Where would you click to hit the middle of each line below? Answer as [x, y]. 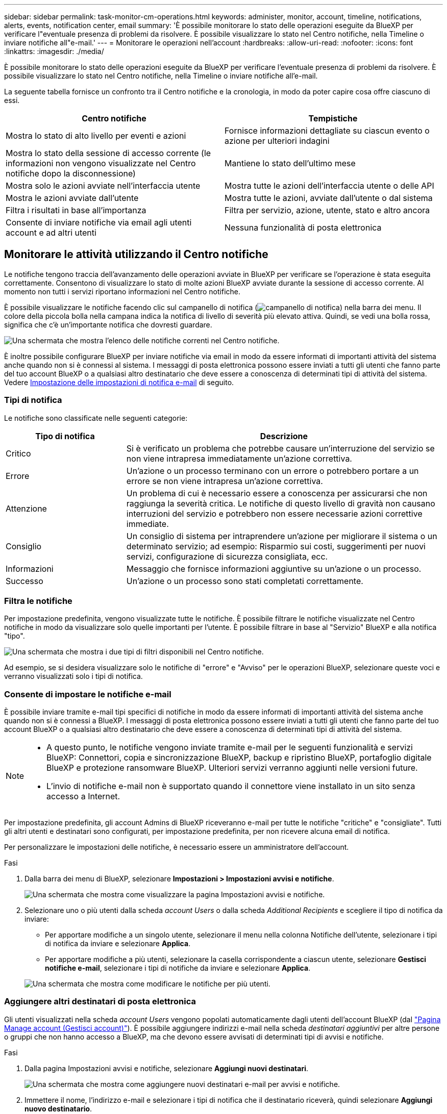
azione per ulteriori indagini [277, 141]
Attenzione [26, 508]
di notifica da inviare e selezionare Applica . [118, 944]
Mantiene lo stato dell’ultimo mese [290, 163]
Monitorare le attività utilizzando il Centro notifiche [136, 255]
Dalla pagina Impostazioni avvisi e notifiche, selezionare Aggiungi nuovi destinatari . [167, 1068]
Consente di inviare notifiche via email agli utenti [99, 222]
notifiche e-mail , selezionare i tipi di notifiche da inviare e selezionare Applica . [178, 968]
